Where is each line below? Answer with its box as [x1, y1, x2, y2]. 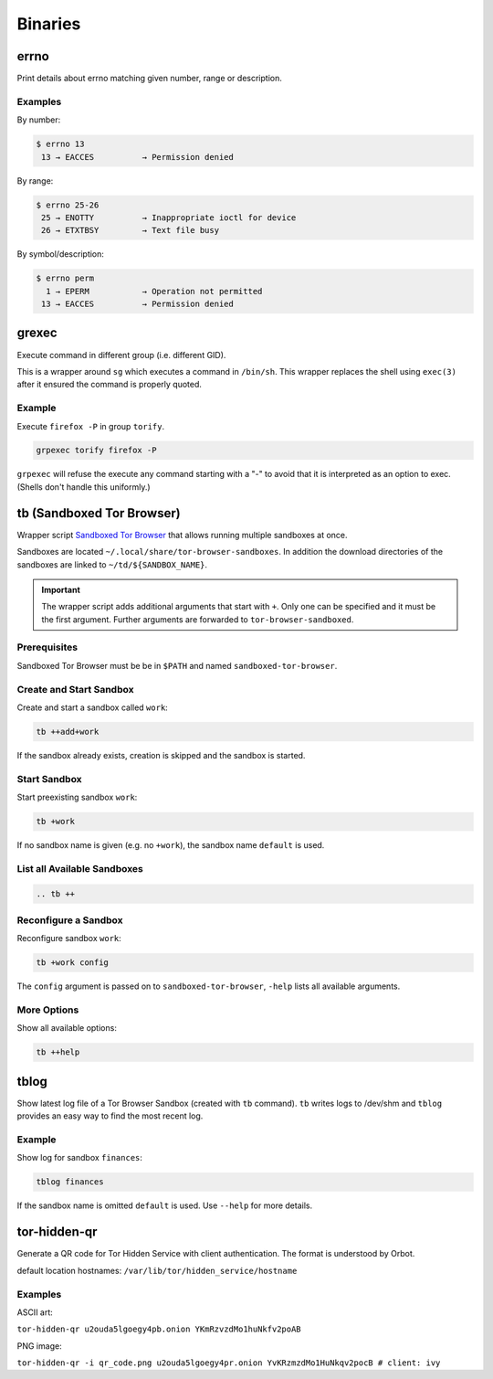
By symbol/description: [16, 249, 105, 260]
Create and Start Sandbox [16, 683, 134, 695]
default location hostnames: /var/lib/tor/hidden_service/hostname [16, 1265, 298, 1276]
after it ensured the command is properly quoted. [16, 379, 203, 390]
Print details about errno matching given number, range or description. [16, 73, 282, 84]
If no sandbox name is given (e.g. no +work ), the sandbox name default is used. [16, 840, 325, 851]
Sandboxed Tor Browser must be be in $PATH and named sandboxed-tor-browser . [16, 660, 338, 671]
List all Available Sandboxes [16, 862, 143, 875]
